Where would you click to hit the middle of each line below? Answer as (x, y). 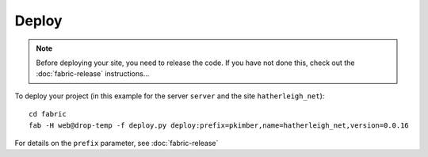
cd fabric (48, 114)
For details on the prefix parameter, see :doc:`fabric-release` (117, 143)
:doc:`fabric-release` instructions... (93, 74)
